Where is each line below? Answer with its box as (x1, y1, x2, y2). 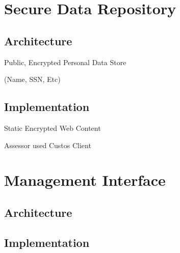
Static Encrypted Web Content (4, 122, 101, 133)
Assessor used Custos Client (4, 139, 91, 150)
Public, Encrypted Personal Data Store (4, 57, 126, 67)
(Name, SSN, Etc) (4, 74, 61, 85)
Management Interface (4, 170, 166, 190)
